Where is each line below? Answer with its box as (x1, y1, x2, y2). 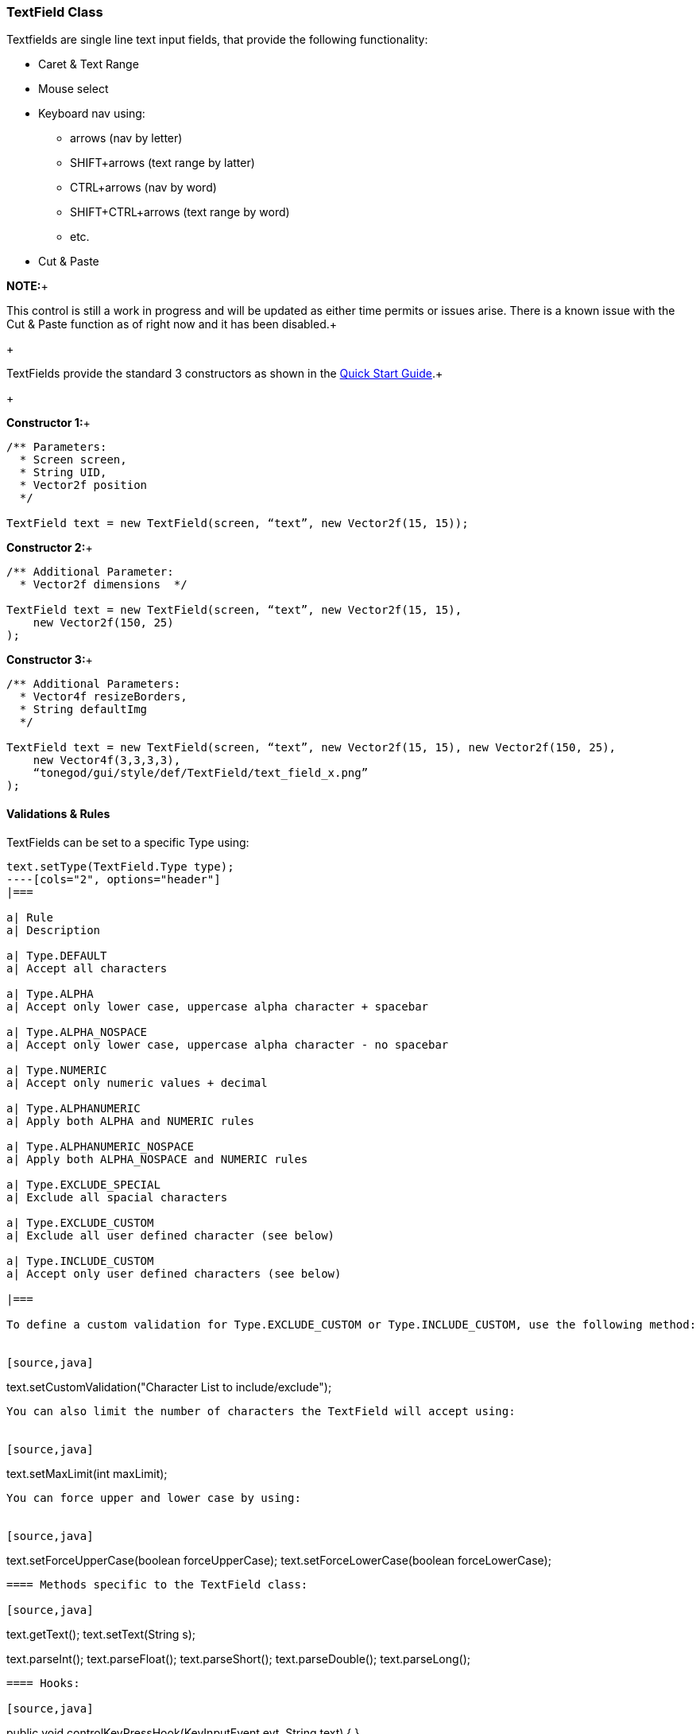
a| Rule (6, 910, 54, 924)
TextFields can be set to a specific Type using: (6, 835, 249, 849)
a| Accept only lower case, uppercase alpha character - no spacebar (6, 1038, 449, 1051)
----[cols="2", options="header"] (6, 872, 221, 886)
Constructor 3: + (6, 653, 93, 667)
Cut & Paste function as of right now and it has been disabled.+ (6, 317, 338, 332)
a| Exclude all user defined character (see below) (6, 1228, 335, 1242)
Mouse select (38, 82, 109, 96)
